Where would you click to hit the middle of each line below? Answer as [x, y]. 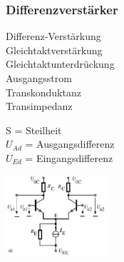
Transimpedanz [39, 106]
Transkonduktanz [43, 92]
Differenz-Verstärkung [53, 36]
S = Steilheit [34, 130]
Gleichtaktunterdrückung [60, 64]
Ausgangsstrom [39, 78]
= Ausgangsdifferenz [70, 144]
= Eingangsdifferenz [69, 157]
